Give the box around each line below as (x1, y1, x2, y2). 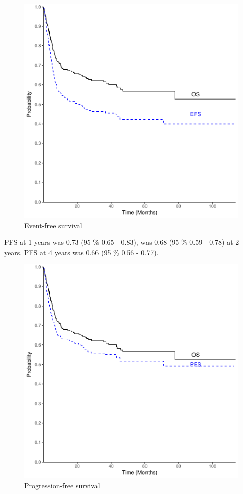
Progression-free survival (24, 480, 100, 490)
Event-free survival (24, 220, 82, 230)
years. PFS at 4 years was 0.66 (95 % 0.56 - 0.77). (4, 246, 159, 257)
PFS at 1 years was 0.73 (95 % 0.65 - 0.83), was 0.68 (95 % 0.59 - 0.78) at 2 (4, 237, 239, 248)
